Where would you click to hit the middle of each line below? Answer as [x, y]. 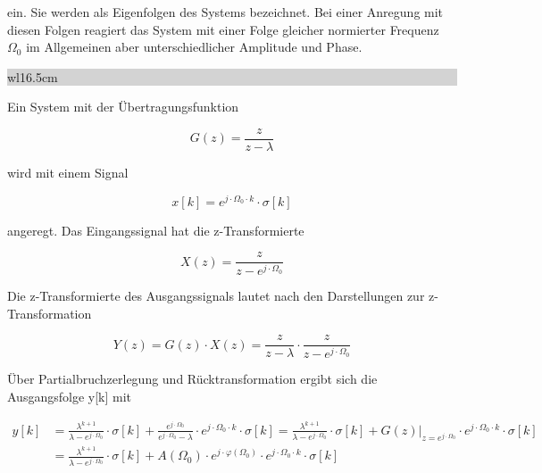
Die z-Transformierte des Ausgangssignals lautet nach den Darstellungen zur [216, 296]
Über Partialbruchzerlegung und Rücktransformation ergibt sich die [192, 379]
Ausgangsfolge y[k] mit [69, 397]
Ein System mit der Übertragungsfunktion [123, 107]
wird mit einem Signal [68, 173]
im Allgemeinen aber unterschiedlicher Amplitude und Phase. [194, 47]
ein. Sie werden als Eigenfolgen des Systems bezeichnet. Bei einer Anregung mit [225, 12]
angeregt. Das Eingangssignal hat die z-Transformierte [156, 230]
